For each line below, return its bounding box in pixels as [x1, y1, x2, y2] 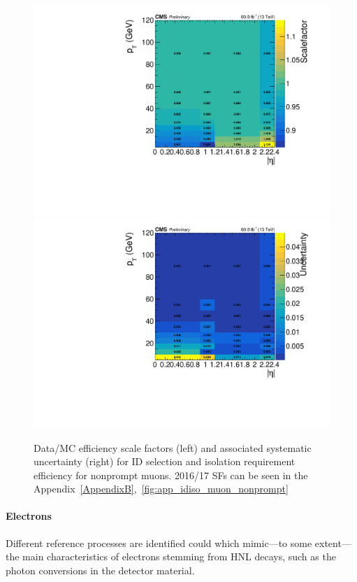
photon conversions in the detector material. [6, 562, 195, 577]
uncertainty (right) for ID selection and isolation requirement [34, 454, 296, 469]
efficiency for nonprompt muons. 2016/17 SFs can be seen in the [34, 467, 308, 482]
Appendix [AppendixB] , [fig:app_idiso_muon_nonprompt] [34, 481, 289, 496]
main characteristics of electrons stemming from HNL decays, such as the [22, 549, 336, 564]
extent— [314, 535, 351, 550]
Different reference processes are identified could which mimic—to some [6, 535, 312, 550]
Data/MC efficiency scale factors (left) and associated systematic [34, 440, 312, 455]
